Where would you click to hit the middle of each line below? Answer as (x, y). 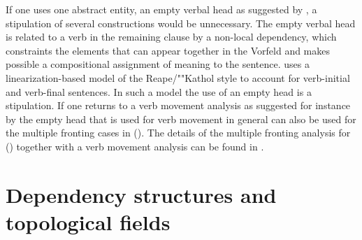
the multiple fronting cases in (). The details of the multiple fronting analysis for (178, 133)
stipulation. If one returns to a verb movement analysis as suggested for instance (178, 105)
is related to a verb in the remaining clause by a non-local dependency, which (171, 37)
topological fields (88, 221)
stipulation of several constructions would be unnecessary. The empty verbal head (181, 23)
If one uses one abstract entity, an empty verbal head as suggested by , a (161, 9)
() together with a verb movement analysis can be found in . (135, 146)
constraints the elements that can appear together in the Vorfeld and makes (168, 50)
